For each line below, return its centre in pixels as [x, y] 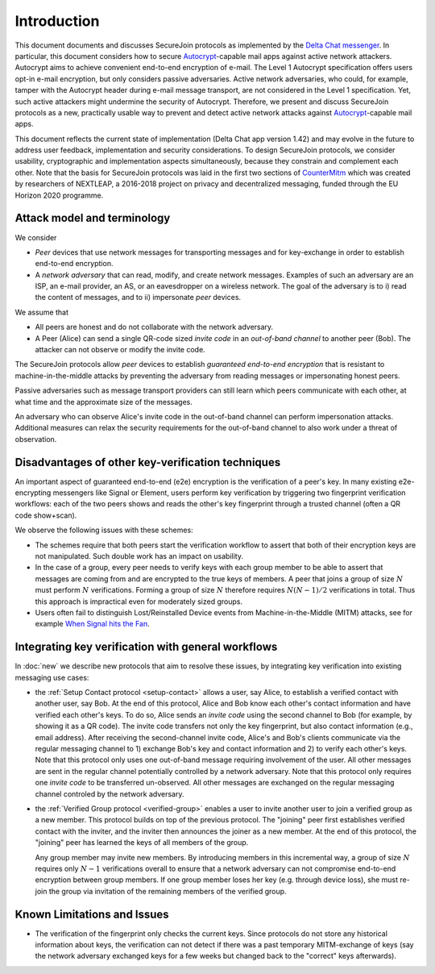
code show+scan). [46, 515]
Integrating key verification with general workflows [146, 647]
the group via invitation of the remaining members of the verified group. [168, 891]
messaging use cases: [52, 677]
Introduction [57, 21]
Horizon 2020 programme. [59, 195]
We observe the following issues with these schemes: [104, 530]
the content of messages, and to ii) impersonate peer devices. [138, 298]
